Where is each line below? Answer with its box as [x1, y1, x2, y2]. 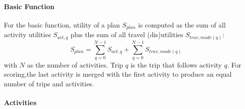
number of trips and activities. [4, 79, 94, 89]
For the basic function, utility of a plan [4, 19, 120, 29]
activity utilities [4, 29, 51, 40]
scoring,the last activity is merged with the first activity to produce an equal [4, 69, 232, 79]
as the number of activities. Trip [27, 59, 123, 69]
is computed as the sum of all [138, 19, 226, 29]
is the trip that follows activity [131, 59, 222, 69]
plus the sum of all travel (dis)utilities [70, 29, 183, 40]
